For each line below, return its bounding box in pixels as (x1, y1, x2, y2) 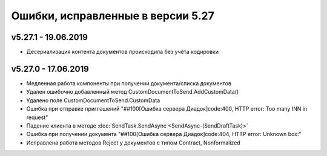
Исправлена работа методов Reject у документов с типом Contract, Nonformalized (26, 139, 240, 146)
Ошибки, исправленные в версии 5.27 (11, 9, 214, 22)
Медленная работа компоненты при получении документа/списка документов (26, 79, 231, 87)
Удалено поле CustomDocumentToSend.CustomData (26, 97, 160, 104)
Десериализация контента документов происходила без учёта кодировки (26, 48, 219, 56)
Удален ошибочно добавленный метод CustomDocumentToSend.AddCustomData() (26, 88, 239, 96)
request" (26, 114, 48, 121)
